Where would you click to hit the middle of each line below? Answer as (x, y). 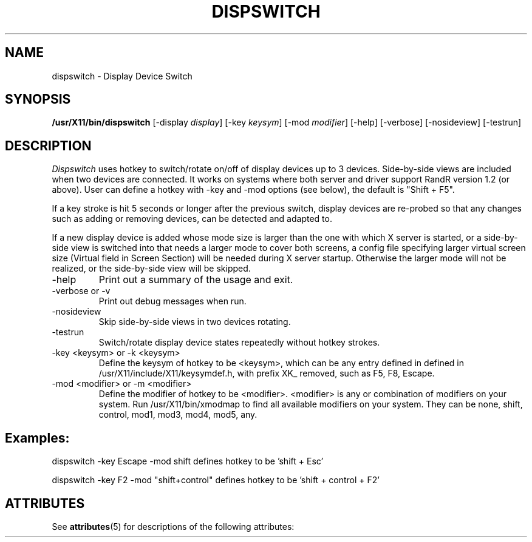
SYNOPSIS (38, 99)
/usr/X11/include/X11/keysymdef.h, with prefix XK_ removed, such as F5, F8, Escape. (267, 373)
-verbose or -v (81, 291)
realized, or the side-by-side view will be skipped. (151, 269)
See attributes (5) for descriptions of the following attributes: (173, 526)
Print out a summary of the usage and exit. (196, 280)
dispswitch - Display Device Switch (122, 76)
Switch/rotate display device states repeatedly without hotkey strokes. (239, 343)
